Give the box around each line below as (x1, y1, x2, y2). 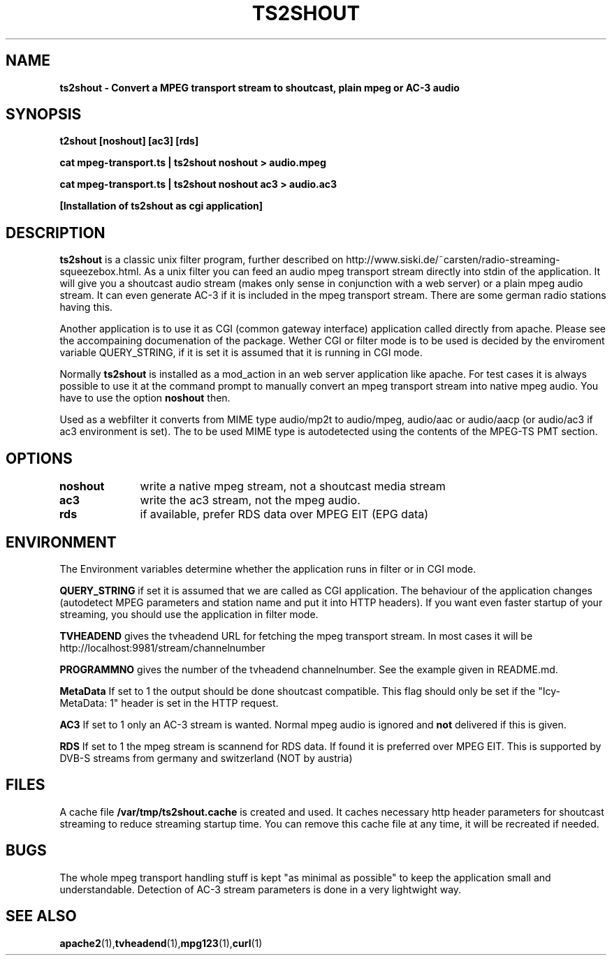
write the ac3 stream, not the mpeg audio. (140, 493, 360, 508)
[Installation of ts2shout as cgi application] (59, 200, 263, 212)
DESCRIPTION (6, 223, 105, 242)
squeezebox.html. (59, 265, 142, 278)
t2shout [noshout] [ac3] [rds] (59, 135, 199, 147)
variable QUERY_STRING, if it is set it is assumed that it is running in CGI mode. (59, 346, 423, 359)
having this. (59, 301, 113, 314)
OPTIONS (6, 449, 73, 467)
